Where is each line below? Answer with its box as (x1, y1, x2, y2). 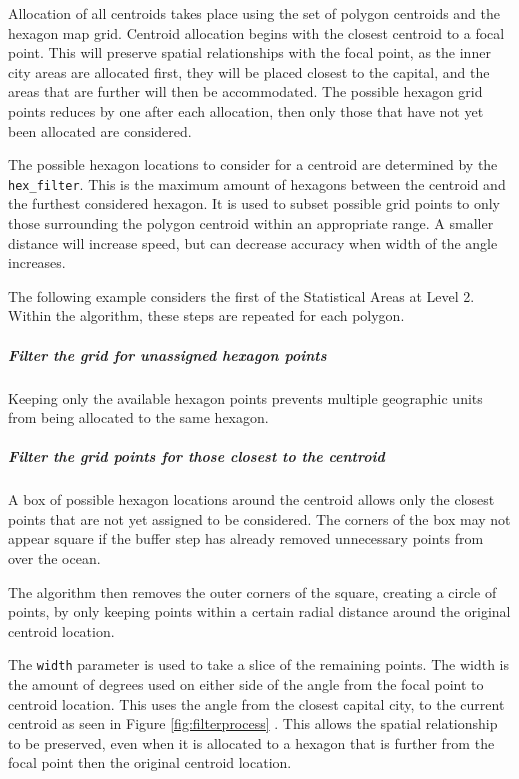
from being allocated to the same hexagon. (8, 407, 269, 428)
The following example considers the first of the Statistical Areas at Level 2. (8, 285, 475, 306)
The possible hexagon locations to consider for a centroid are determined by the (8, 154, 498, 175)
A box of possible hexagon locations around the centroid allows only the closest (8, 489, 495, 510)
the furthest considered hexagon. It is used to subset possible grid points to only (8, 193, 500, 214)
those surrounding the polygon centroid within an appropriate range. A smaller (8, 213, 494, 233)
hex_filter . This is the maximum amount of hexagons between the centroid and (8, 173, 506, 194)
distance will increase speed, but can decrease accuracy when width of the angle (8, 232, 498, 253)
